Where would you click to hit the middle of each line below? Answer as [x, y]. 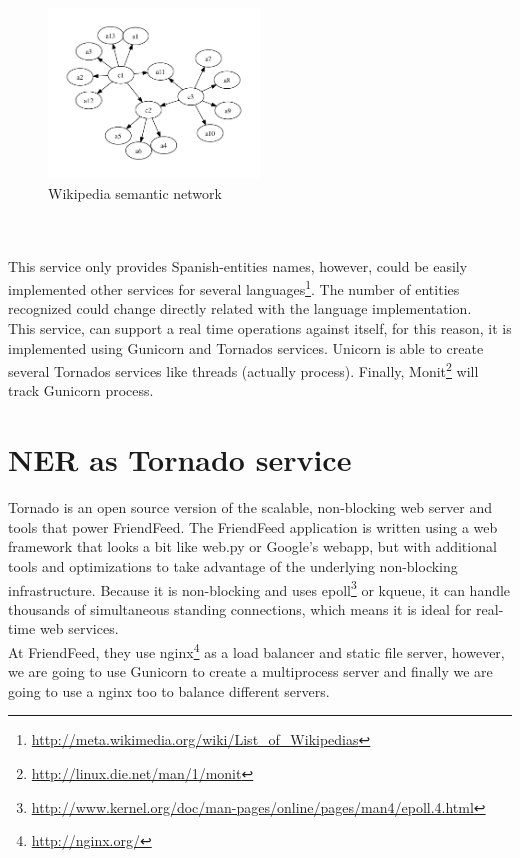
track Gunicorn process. [81, 390]
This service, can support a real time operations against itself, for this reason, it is [260, 327]
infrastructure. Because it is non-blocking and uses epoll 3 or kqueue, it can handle [259, 588]
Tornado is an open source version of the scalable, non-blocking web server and [250, 507]
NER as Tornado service [180, 459]
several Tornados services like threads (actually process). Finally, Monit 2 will [243, 369]
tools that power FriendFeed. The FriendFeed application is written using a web [253, 526]
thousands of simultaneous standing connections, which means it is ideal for [240, 608]
